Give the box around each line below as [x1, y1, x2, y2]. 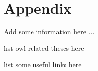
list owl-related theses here [4, 43, 84, 53]
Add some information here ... [4, 26, 95, 37]
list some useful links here [4, 59, 82, 70]
